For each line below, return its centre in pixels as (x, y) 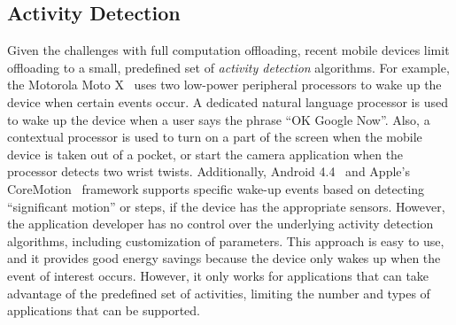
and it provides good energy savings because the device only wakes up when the (224, 258)
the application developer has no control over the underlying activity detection (220, 224)
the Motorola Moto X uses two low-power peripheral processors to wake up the (224, 85)
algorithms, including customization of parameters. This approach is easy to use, (226, 240)
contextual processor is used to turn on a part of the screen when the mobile (215, 137)
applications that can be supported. (104, 310)
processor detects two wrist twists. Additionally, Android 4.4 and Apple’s (209, 171)
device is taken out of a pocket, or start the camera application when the (205, 154)
